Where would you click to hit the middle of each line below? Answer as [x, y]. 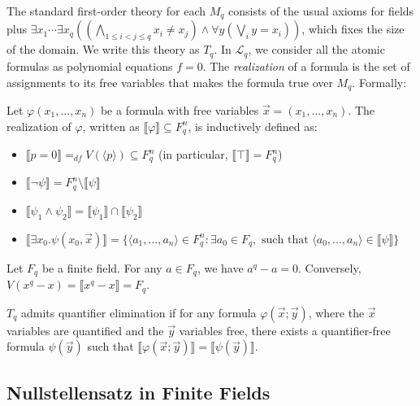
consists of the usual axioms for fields [321, 11]
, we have [220, 267]
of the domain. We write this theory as [103, 49]
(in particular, [193, 154]
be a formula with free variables [180, 109]
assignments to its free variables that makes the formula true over [170, 82]
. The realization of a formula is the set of [306, 65]
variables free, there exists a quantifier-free [285, 330]
